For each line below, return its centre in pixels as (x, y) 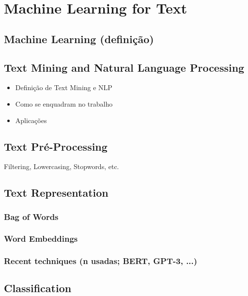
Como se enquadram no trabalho (64, 103)
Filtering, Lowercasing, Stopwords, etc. (62, 166)
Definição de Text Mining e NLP (64, 87)
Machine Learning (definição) (79, 39)
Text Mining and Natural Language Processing (124, 67)
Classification (38, 288)
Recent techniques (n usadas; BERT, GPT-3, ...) (101, 261)
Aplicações (31, 120)
